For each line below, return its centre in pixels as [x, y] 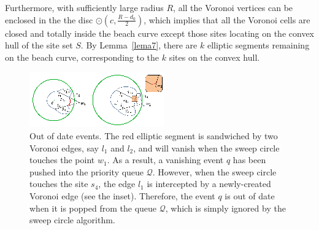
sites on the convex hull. [214, 57]
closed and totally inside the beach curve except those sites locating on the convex [159, 33]
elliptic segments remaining [258, 45]
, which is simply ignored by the [225, 208]
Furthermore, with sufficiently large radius [84, 7]
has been [249, 160]
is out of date [250, 195]
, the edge [117, 184]
